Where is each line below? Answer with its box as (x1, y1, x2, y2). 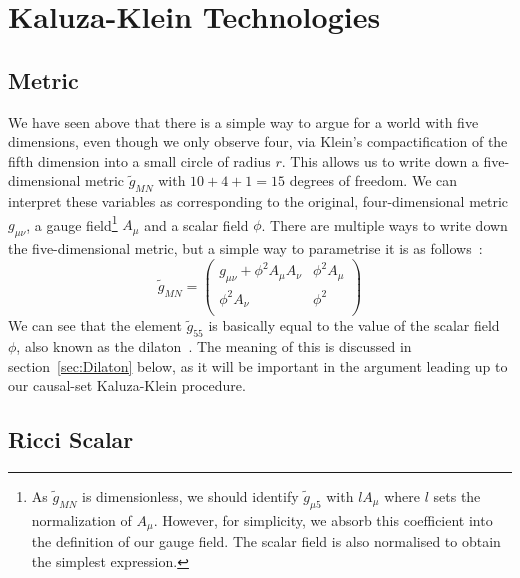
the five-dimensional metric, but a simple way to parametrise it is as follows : (8, 238, 483, 259)
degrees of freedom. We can (289, 170, 458, 191)
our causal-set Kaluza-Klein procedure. (8, 375, 246, 396)
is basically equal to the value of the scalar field (208, 315, 500, 336)
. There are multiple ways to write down (261, 214, 508, 235)
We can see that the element (8, 315, 182, 336)
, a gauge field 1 (26, 211, 118, 235)
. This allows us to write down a (281, 150, 479, 171)
